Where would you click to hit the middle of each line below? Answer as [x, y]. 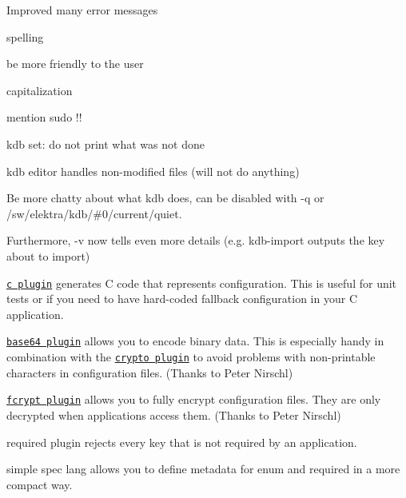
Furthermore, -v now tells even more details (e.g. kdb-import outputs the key [196, 240]
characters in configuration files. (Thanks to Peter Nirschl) [150, 372]
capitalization [40, 90]
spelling [25, 36]
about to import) [48, 255]
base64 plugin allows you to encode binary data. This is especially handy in [195, 341]
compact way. [40, 484]
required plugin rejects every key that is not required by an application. [182, 442]
